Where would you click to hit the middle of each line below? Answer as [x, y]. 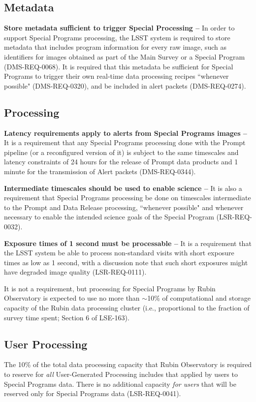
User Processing [46, 344]
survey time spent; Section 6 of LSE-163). [67, 317]
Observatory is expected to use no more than [72, 298]
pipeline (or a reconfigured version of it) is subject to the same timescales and [121, 152]
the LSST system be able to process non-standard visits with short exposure [119, 253]
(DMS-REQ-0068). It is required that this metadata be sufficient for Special [119, 66]
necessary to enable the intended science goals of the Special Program [109, 217]
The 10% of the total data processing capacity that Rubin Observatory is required [128, 364]
